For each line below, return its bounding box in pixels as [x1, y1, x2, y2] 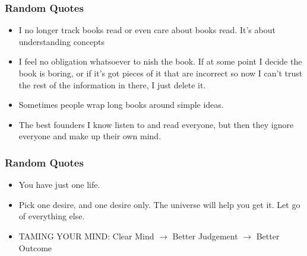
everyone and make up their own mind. [18, 130, 162, 142]
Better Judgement [172, 229, 238, 242]
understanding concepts [18, 35, 105, 47]
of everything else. [18, 210, 85, 222]
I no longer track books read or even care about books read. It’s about [18, 24, 276, 36]
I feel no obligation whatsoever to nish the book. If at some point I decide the [18, 55, 302, 68]
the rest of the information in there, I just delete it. [18, 78, 206, 91]
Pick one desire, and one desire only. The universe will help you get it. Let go [18, 198, 300, 210]
